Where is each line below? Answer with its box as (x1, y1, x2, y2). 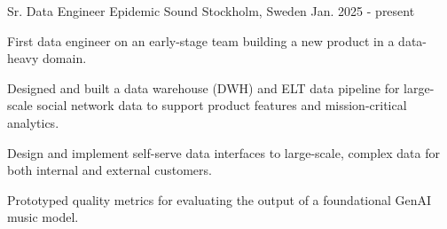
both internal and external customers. (7, 161, 212, 179)
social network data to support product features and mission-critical (36, 96, 407, 114)
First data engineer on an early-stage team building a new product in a (7, 31, 395, 50)
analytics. (7, 113, 59, 131)
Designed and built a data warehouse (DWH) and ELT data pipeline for (7, 78, 400, 97)
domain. (43, 49, 87, 67)
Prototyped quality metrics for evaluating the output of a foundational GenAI (7, 190, 432, 209)
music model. (7, 208, 79, 226)
